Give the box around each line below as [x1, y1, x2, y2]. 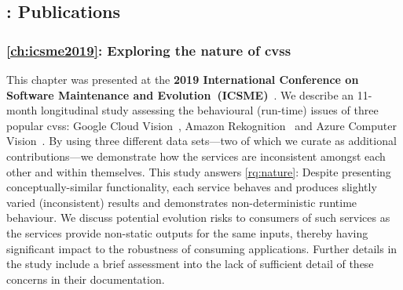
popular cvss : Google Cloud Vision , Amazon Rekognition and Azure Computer [6, 117, 397, 133]
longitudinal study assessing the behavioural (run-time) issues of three [40, 102, 379, 118]
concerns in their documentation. [6, 270, 165, 287]
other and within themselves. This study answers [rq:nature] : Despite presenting [6, 163, 391, 179]
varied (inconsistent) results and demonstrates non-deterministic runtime [6, 194, 357, 210]
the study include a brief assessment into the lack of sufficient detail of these [6, 256, 374, 272]
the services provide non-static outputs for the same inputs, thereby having [6, 224, 368, 241]
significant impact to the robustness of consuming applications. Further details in [6, 240, 398, 256]
